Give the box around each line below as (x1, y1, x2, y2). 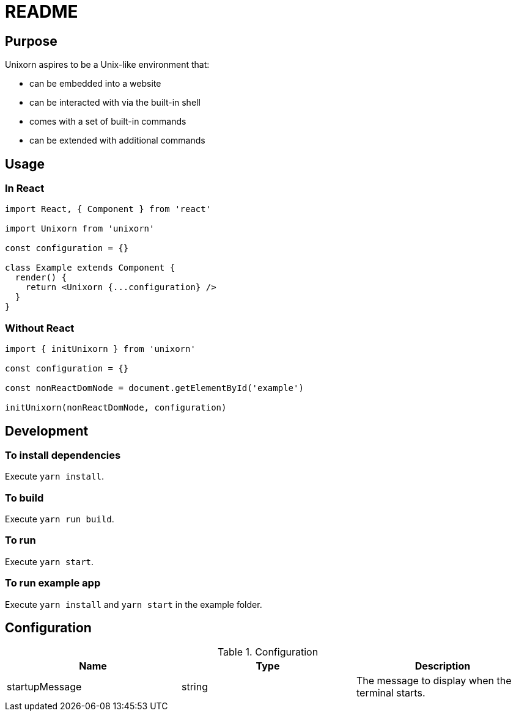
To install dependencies (5, 448, 121, 461)
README (5, 1, 78, 22)
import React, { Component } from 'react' (5, 204, 212, 214)
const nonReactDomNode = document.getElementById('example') (5, 383, 304, 393)
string (181, 681, 208, 693)
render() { (15, 272, 67, 283)
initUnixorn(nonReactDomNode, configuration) (5, 403, 227, 413)
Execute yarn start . (5, 556, 94, 567)
